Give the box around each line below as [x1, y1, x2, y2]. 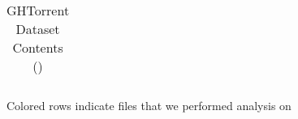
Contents [12, 38, 63, 57]
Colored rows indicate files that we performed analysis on [6, 97, 292, 113]
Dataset [15, 19, 60, 38]
